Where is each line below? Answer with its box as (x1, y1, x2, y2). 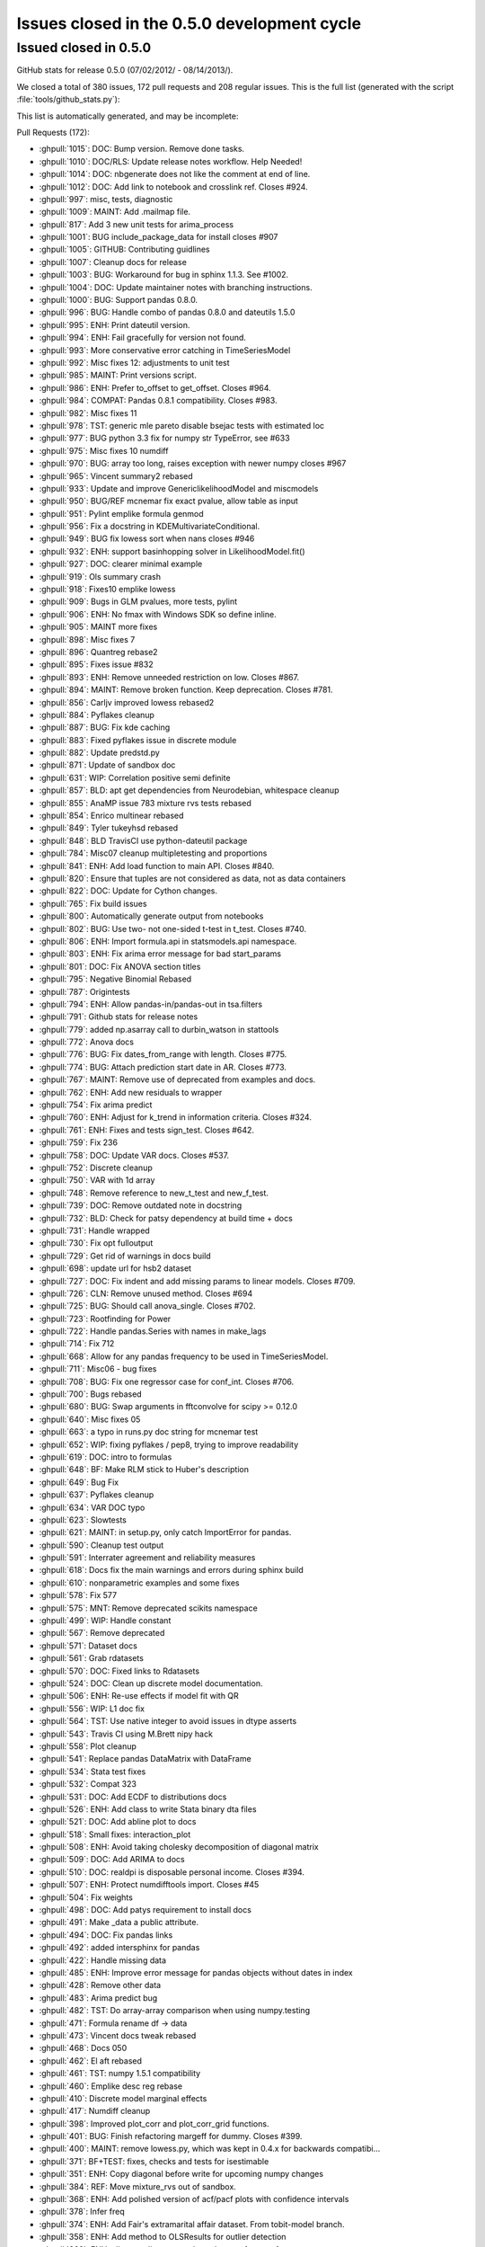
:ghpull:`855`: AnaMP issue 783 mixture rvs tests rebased (39, 797, 251, 808)
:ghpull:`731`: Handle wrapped (39, 1225, 150, 1236)
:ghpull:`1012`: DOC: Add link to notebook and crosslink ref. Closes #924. (39, 181, 309, 192)
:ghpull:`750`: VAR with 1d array (39, 1175, 155, 1186)
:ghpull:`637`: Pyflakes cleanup (39, 1489, 154, 1500)
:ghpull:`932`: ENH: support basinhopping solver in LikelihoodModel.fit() (39, 546, 305, 556)
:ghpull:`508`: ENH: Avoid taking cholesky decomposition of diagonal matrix (39, 1842, 319, 1852)
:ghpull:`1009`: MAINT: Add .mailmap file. (39, 207, 191, 218)
